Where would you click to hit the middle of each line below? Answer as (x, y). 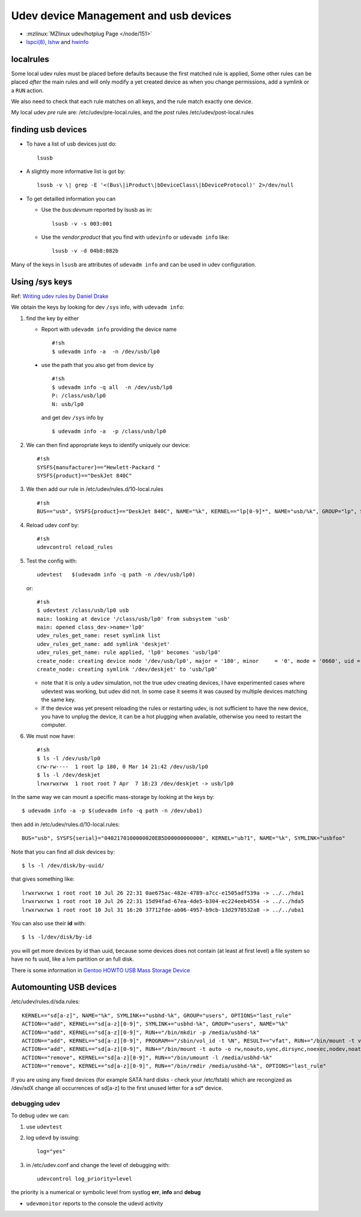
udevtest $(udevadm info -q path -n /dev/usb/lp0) (116, 575)
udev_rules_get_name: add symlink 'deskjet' (104, 644)
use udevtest (44, 1126)
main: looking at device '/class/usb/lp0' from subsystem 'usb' (134, 619)
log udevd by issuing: (53, 1138)
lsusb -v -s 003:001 (82, 223)
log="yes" (51, 1151)
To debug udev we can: (40, 1115)
